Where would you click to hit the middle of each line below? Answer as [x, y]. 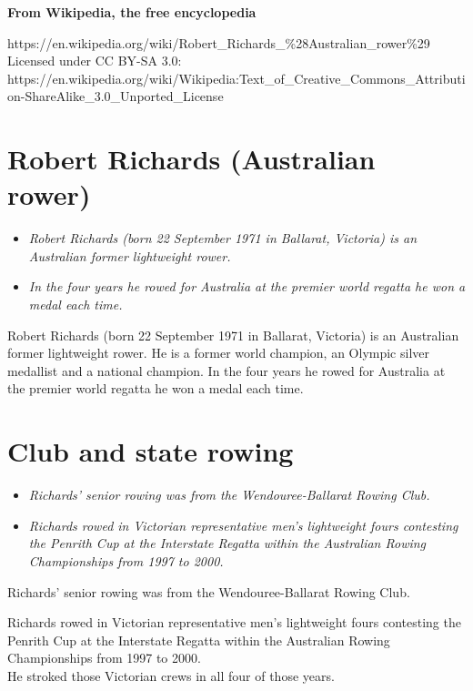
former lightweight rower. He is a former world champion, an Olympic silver [219, 353]
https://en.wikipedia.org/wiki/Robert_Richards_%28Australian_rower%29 [219, 42]
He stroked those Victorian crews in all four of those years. [171, 675]
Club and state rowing [151, 451]
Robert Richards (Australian [191, 159]
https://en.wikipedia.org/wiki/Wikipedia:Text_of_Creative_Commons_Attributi [236, 78]
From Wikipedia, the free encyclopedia [132, 12]
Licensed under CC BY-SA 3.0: [95, 61]
